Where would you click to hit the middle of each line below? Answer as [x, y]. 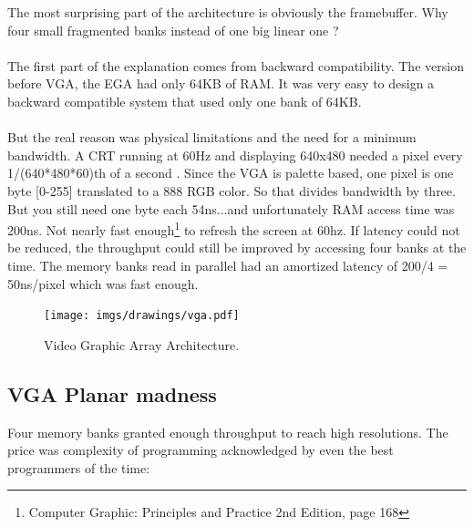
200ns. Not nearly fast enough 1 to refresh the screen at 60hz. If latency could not [234, 228]
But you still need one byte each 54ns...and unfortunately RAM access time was [231, 208]
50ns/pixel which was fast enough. [103, 283]
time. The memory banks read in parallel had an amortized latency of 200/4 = [228, 265]
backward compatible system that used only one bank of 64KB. [185, 101]
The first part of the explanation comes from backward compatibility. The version [236, 65]
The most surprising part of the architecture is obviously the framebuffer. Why [228, 12]
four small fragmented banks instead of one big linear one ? [173, 30]
